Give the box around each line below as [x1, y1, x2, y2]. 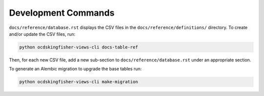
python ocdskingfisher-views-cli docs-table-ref [19, 44, 138, 50]
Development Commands [9, 7, 115, 18]
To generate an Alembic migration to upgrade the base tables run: [9, 66, 142, 72]
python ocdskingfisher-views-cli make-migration [19, 79, 138, 85]
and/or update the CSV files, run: [9, 31, 76, 37]
